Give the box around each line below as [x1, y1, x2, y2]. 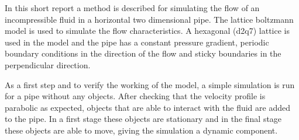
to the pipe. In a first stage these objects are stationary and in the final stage [5, 113, 282, 125]
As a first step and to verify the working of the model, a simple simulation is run [5, 78, 295, 90]
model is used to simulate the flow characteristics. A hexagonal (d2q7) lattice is [5, 24, 290, 37]
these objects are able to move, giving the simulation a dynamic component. [5, 124, 278, 136]
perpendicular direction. [5, 58, 91, 71]
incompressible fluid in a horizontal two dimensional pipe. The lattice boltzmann [5, 13, 294, 25]
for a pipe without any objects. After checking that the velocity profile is [5, 90, 266, 102]
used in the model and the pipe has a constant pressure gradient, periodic [5, 36, 269, 48]
